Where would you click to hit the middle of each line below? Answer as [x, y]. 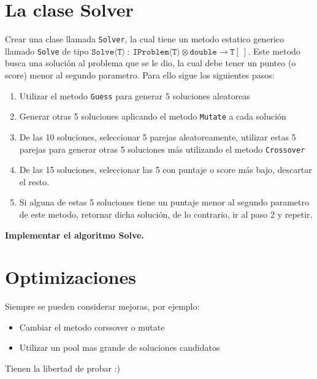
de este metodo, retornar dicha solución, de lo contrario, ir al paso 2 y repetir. [166, 214]
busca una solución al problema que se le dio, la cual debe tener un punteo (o [151, 63]
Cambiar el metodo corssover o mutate [92, 327]
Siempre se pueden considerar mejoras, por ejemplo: [102, 306]
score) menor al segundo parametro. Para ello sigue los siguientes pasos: [140, 75]
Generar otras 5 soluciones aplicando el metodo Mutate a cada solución [153, 116]
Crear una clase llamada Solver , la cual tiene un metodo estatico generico [145, 39]
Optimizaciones [71, 277]
